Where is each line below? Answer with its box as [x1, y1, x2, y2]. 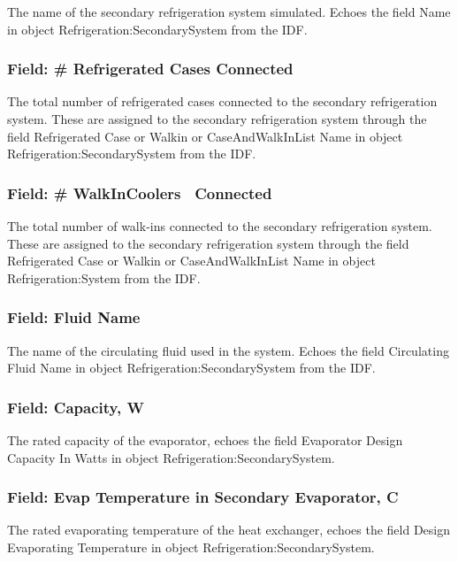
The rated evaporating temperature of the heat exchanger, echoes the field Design [7, 520, 451, 539]
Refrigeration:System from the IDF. [7, 268, 201, 287]
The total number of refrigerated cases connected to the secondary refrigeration [7, 92, 438, 111]
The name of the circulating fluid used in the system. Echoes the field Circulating [7, 341, 449, 359]
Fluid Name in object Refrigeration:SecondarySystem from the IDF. [7, 358, 376, 377]
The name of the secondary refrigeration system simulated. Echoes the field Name [7, 3, 451, 20]
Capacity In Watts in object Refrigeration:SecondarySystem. [7, 448, 335, 466]
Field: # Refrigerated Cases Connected [7, 58, 294, 80]
